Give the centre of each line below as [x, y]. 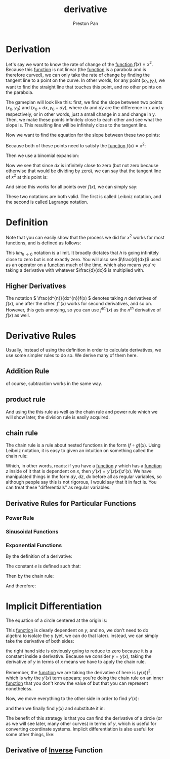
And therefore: [21, 586]
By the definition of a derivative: [39, 556]
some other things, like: [30, 734]
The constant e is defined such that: [43, 566]
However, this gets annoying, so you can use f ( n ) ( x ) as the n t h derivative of [83, 309]
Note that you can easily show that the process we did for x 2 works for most [85, 237]
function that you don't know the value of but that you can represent [77, 683]
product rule [26, 400]
